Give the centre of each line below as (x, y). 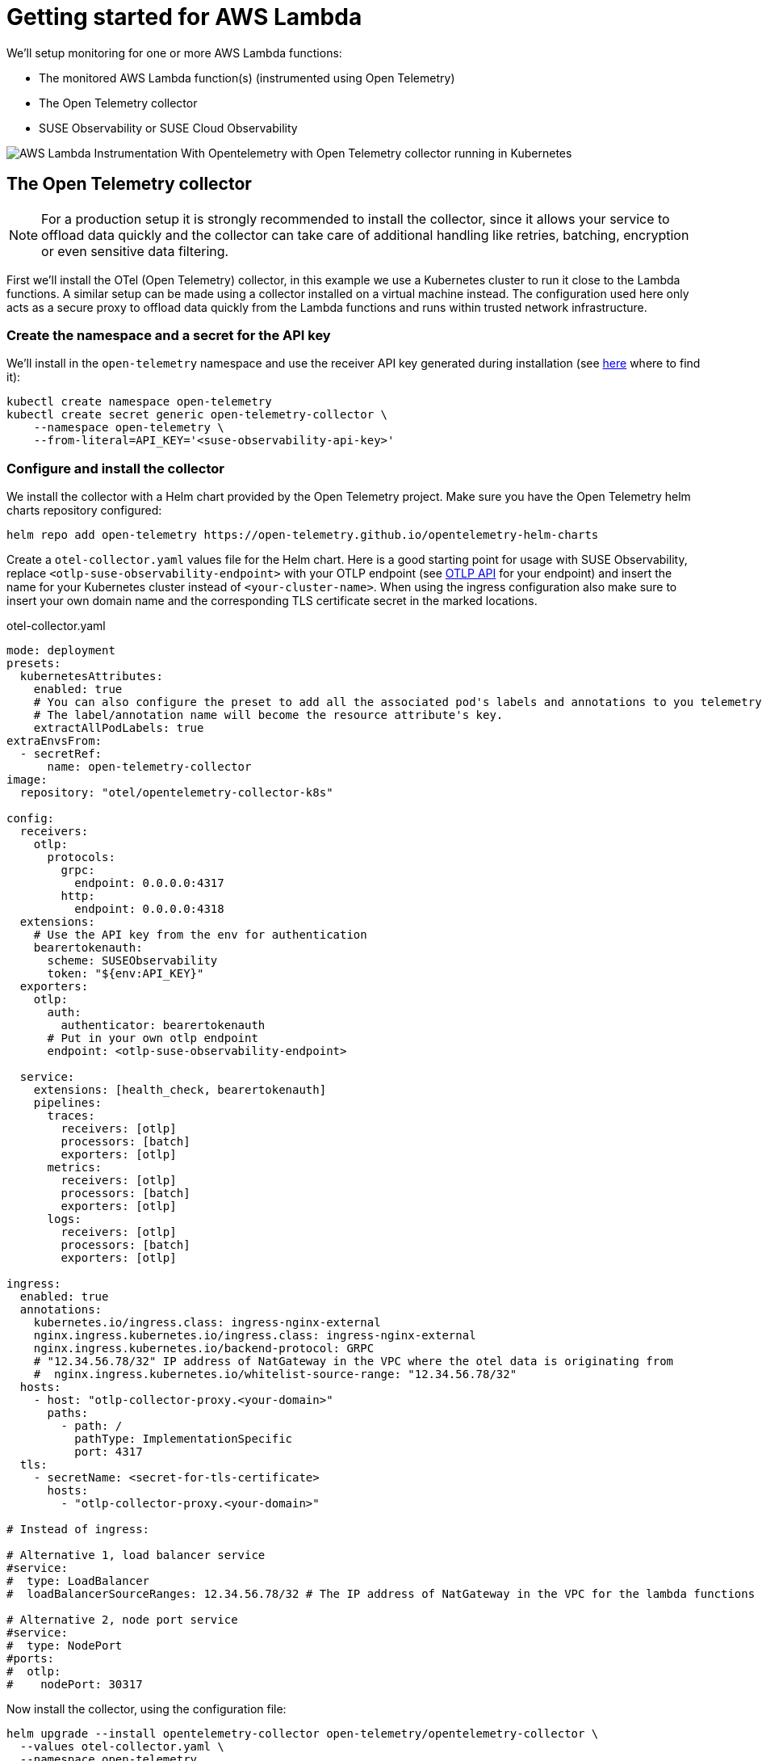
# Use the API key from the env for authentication (200, 935)
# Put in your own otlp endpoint (153, 1038)
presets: (34, 664)
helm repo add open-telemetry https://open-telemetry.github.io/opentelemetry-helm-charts (303, 535)
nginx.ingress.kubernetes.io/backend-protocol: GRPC (204, 1349)
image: (27, 780)
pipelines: (68, 1103)
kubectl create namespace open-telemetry (139, 402)
